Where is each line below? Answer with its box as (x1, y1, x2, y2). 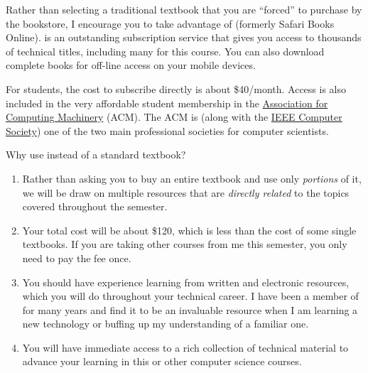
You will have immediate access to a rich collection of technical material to (22, 340, 349, 355)
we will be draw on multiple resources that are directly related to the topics (22, 185, 350, 200)
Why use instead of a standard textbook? (6, 147, 186, 162)
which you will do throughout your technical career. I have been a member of (22, 288, 359, 303)
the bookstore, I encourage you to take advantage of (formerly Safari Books (6, 16, 335, 31)
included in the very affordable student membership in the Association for (6, 95, 328, 110)
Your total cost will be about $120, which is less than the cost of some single (22, 222, 357, 237)
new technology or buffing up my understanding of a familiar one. (22, 316, 309, 331)
